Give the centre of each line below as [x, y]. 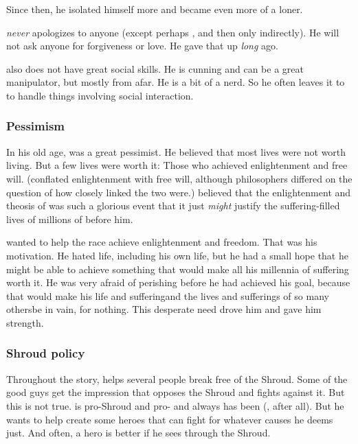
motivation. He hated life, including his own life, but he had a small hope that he [177, 255]
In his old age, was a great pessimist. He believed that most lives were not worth [176, 151]
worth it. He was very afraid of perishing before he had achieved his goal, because [178, 282]
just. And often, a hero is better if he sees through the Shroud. [138, 433]
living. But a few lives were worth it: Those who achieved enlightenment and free [177, 165]
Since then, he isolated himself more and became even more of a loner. [155, 9]
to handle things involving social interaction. [100, 95]
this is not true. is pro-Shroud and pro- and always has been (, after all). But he [175, 405]
